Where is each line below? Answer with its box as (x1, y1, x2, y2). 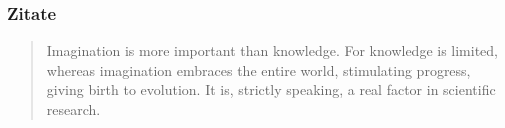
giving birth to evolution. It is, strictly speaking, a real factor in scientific (46, 79, 496, 100)
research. (46, 99, 101, 119)
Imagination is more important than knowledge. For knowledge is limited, (46, 40, 499, 61)
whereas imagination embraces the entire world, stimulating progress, (46, 59, 471, 80)
